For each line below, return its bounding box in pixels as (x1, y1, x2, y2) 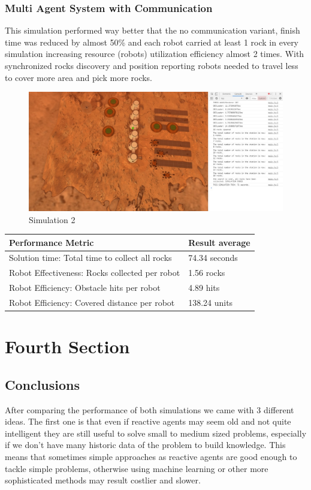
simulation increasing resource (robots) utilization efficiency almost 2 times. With (5, 47, 304, 60)
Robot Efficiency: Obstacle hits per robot (9, 281, 161, 294)
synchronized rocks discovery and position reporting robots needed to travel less (5, 59, 298, 71)
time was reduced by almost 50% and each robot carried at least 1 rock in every (5, 35, 299, 48)
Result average (188, 236, 250, 248)
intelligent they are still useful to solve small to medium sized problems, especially (5, 426, 307, 439)
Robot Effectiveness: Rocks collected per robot (9, 266, 180, 279)
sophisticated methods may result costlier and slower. (5, 474, 201, 486)
